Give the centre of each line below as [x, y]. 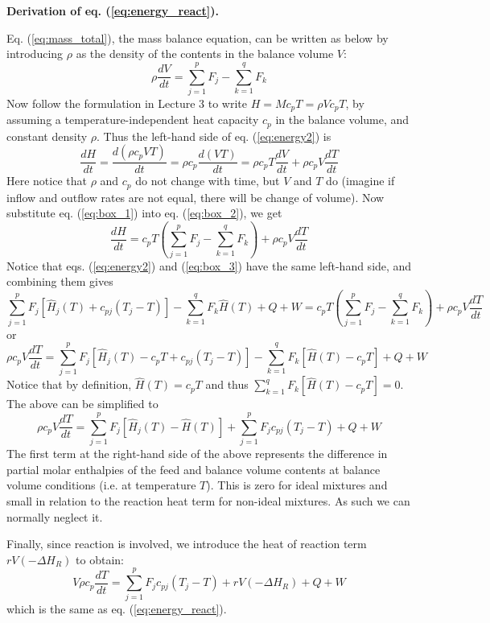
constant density [47, 136]
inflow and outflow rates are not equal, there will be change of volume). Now [196, 197]
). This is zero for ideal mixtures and [297, 485]
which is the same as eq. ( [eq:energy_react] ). [117, 609]
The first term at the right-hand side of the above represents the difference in [197, 454]
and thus [227, 384]
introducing [35, 54]
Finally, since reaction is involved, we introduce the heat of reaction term [187, 544]
